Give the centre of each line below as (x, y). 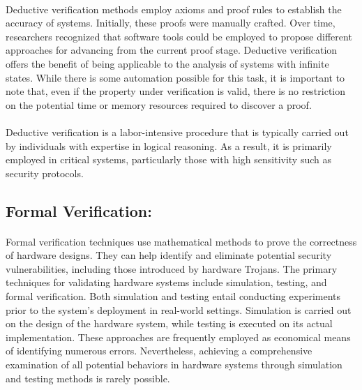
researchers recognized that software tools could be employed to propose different (179, 36)
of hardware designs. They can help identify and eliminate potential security (169, 255)
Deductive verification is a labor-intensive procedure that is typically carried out (177, 132)
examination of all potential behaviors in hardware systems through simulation (174, 365)
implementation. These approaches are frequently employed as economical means (178, 337)
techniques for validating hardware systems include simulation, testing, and (166, 282)
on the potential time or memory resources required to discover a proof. (159, 104)
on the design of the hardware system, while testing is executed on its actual (169, 323)
